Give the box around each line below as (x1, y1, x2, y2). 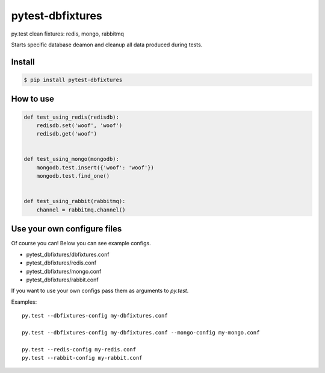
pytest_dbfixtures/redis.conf (26, 259, 96, 266)
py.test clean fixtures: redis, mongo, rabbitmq (11, 30, 125, 37)
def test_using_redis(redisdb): (23, 113, 120, 121)
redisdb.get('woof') (36, 130, 97, 137)
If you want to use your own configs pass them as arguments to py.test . (11, 287, 189, 295)
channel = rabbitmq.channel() (36, 206, 126, 213)
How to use (11, 94, 54, 104)
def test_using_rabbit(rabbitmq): (23, 198, 126, 205)
